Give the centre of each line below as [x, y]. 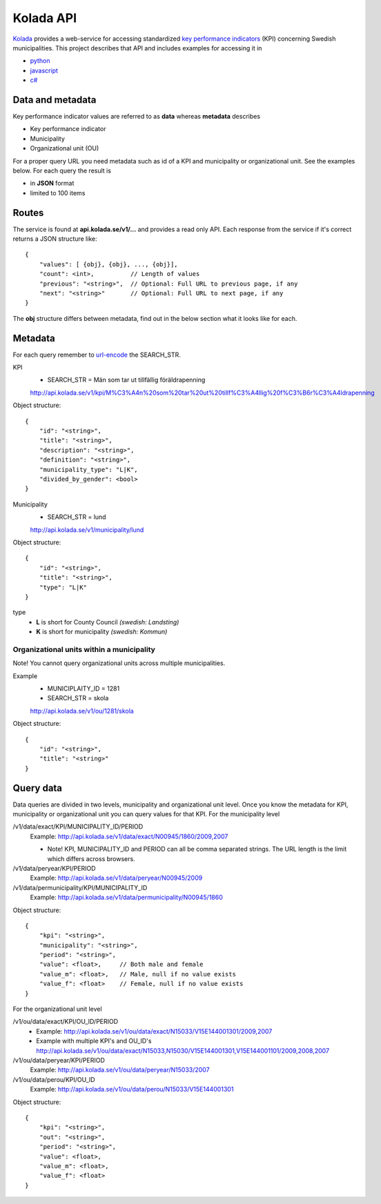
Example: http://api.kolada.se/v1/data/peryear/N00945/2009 [116, 878]
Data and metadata [55, 100]
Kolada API [45, 18]
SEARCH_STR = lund [77, 517]
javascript [44, 70]
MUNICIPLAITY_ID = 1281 [84, 688]
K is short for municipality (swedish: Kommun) [102, 632]
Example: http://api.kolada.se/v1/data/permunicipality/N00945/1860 [127, 898]
